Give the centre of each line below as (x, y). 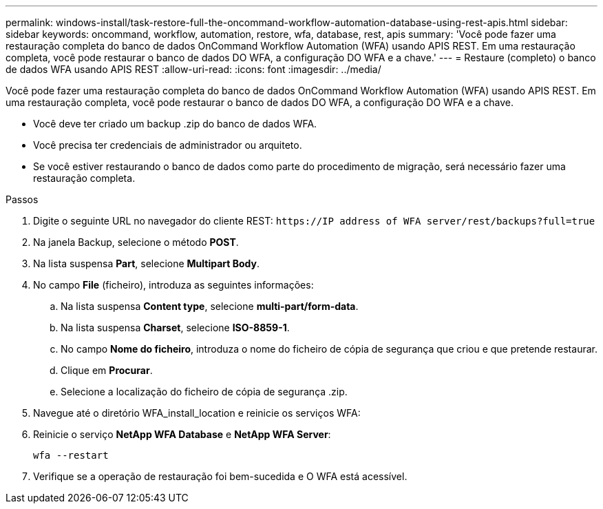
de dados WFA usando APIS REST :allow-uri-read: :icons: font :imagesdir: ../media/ (193, 69)
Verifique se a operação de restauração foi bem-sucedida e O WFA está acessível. (220, 476)
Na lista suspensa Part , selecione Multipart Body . (147, 263)
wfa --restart (71, 455)
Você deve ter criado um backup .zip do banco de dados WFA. (175, 124)
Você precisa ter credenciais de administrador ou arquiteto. (168, 145)
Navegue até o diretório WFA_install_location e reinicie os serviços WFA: (197, 413)
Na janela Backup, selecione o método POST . (136, 242)
